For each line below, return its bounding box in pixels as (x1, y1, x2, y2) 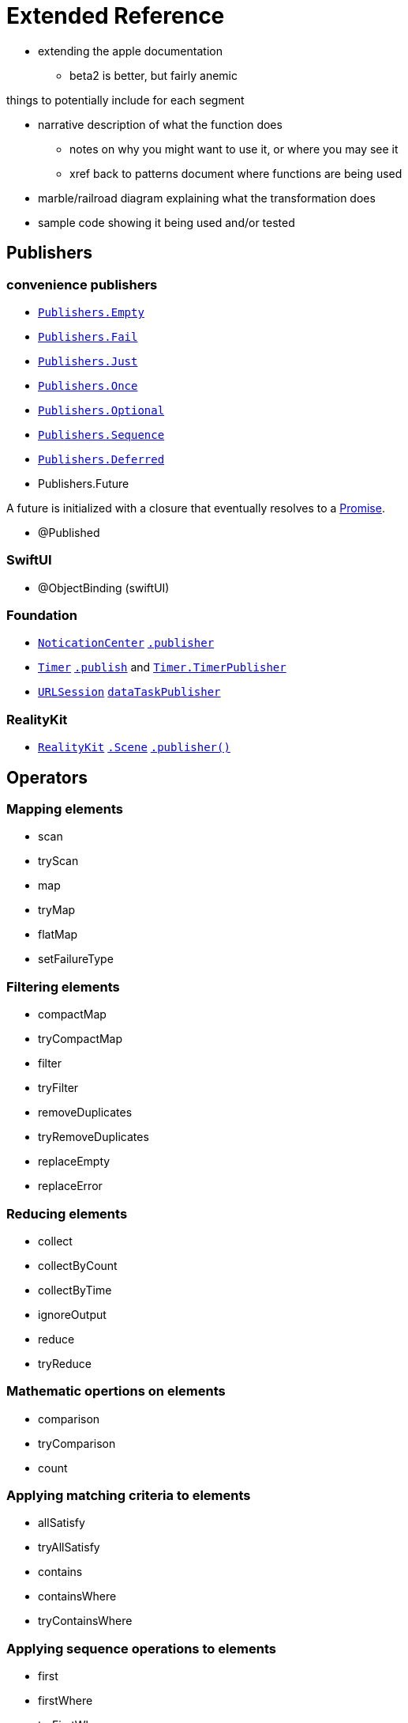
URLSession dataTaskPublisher (38, 686, 221, 699)
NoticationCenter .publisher (38, 637, 215, 650)
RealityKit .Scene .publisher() (38, 741, 230, 754)
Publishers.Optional (38, 403, 165, 417)
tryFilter (38, 1081, 79, 1095)
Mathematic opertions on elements (6, 1383, 226, 1400)
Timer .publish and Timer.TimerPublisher (38, 660, 286, 674)
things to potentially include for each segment (6, 93, 245, 107)
